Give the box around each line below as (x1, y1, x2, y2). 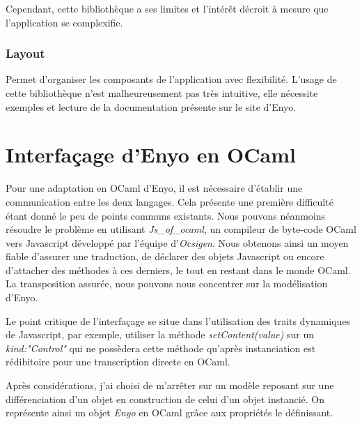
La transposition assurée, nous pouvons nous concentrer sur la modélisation (6, 276, 328, 291)
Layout (6, 45, 45, 62)
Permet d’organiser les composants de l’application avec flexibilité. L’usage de (6, 72, 337, 86)
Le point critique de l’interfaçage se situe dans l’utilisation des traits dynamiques (6, 313, 351, 328)
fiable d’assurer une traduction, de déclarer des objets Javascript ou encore (6, 249, 324, 264)
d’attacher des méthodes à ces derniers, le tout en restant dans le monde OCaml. (6, 262, 351, 277)
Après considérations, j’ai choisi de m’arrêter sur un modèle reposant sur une (6, 378, 334, 393)
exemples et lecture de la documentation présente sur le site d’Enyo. (6, 99, 297, 114)
